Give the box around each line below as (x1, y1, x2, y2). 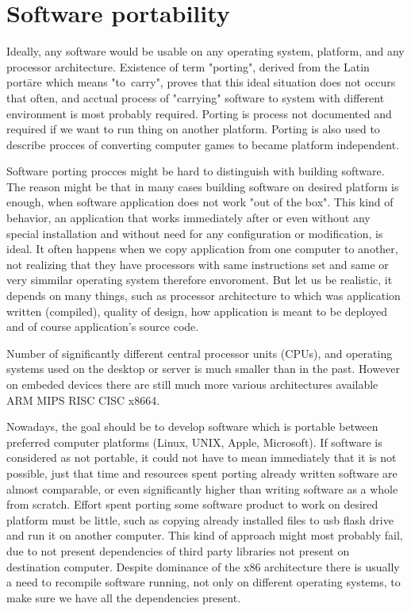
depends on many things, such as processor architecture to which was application (6, 287, 401, 304)
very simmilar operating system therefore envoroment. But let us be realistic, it (6, 271, 393, 288)
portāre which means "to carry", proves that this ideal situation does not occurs (6, 74, 396, 90)
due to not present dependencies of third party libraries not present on (6, 542, 350, 559)
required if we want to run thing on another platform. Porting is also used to (6, 121, 380, 137)
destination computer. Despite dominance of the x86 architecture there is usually (6, 558, 400, 574)
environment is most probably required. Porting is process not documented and (6, 105, 392, 121)
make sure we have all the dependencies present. (6, 589, 241, 605)
